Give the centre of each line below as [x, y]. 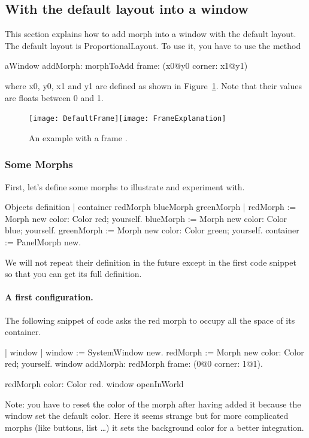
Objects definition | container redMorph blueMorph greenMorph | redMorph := [151, 207]
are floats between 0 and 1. [54, 97]
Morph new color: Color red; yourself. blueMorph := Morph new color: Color [146, 218]
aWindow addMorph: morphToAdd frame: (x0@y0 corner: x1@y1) [126, 66]
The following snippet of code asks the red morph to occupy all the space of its [150, 320]
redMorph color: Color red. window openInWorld [94, 383]
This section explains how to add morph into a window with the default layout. [151, 34]
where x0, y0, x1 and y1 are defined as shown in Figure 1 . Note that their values [154, 85]
